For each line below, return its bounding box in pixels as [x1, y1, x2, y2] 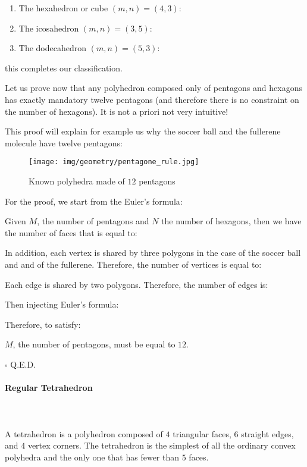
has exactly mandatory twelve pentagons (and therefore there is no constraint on [5, 93, 299, 105]
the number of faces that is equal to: [5, 226, 137, 239]
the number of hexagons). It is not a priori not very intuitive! [5, 105, 228, 117]
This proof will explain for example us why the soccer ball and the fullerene [5, 125, 281, 137]
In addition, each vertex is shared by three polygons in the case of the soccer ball [5, 246, 301, 259]
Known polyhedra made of [29, 175, 125, 187]
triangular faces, [173, 427, 231, 440]
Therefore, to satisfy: [5, 318, 81, 330]
